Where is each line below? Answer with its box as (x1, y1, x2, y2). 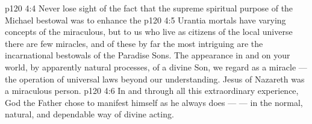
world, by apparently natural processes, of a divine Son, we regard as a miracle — (5, 60, 307, 73)
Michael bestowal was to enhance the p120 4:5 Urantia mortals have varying (5, 13, 286, 26)
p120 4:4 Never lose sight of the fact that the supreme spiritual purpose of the (5, 2, 293, 14)
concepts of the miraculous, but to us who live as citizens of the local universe (5, 25, 293, 38)
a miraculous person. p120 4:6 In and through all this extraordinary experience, (5, 84, 299, 97)
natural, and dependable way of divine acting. (5, 108, 174, 120)
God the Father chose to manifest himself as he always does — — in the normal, (5, 96, 303, 108)
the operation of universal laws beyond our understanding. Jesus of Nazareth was (5, 72, 305, 85)
